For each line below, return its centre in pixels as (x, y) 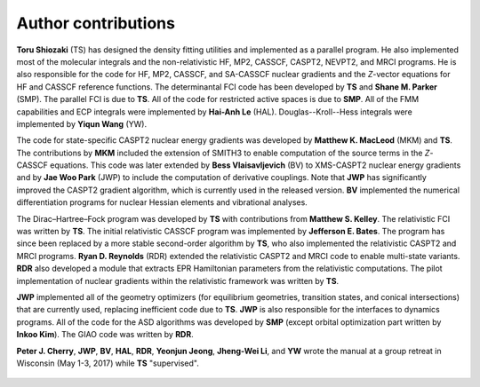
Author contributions (96, 23)
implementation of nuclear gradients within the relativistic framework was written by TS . (178, 280)
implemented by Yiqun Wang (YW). (81, 123)
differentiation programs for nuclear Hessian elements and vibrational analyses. (162, 202)
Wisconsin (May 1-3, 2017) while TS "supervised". (108, 363)
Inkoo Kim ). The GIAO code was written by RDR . (105, 335)
